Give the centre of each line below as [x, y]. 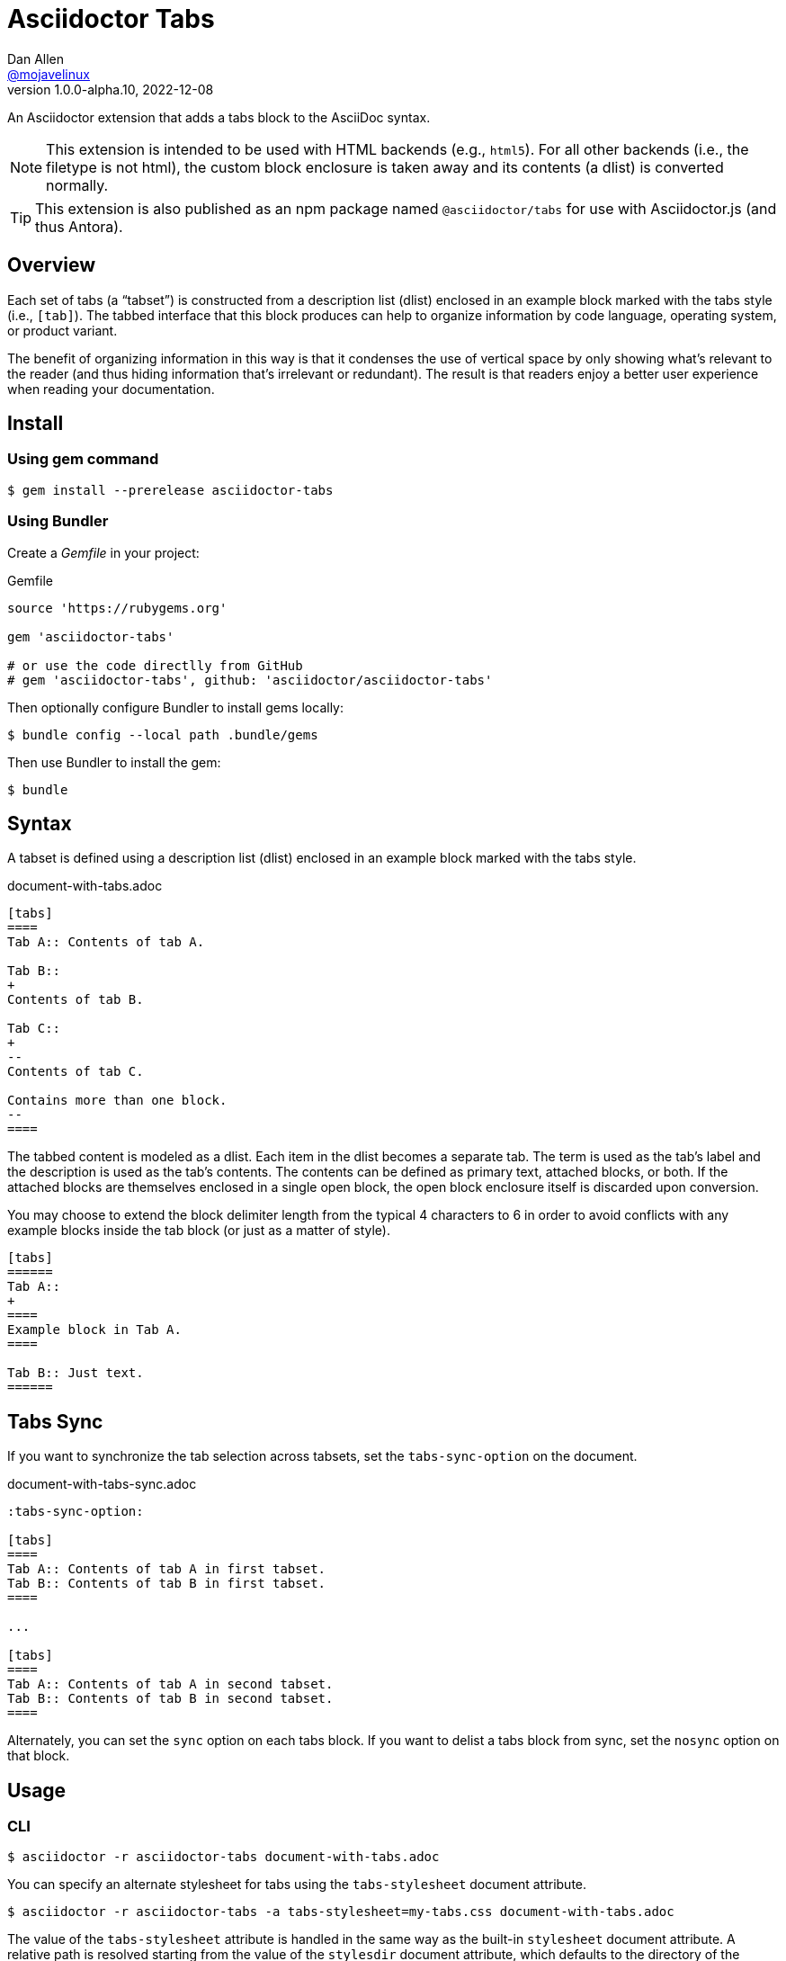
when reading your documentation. [111, 389]
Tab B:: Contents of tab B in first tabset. [167, 1584]
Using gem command [83, 459]
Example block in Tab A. [94, 1330]
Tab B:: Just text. [76, 1373]
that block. [39, 1756]
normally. [77, 185]
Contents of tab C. [76, 1072]
